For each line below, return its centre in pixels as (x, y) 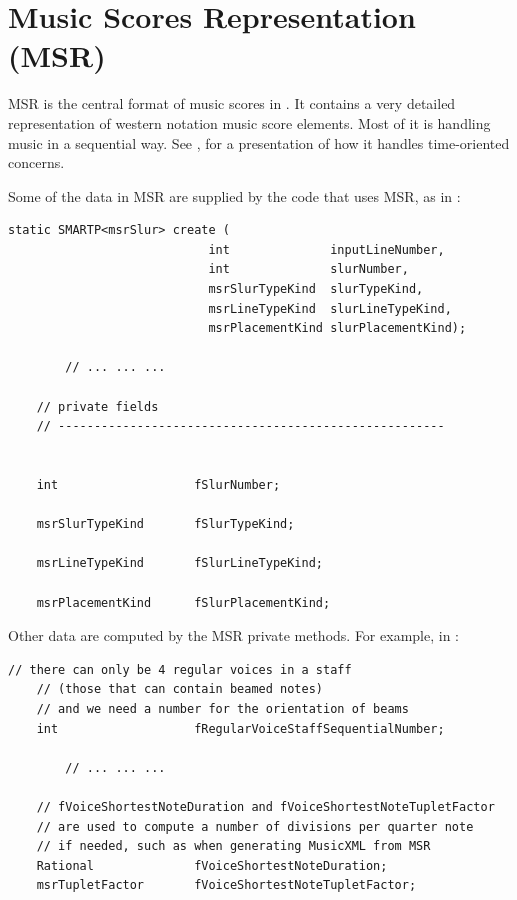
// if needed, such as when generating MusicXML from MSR (233, 846)
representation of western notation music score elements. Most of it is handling (249, 122)
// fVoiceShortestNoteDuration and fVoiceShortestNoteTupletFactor (265, 806)
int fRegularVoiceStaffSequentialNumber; (240, 728)
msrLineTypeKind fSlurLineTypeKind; (179, 563)
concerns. (36, 162)
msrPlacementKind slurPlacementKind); (337, 328)
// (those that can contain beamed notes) (179, 689)
